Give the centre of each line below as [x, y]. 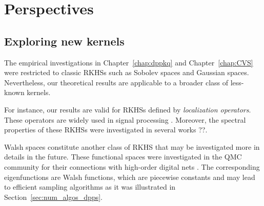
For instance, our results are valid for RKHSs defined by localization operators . [128, 109]
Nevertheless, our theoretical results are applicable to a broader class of [116, 82]
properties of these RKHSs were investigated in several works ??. [106, 130]
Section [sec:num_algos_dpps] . [53, 197]
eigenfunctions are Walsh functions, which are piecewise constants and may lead [130, 177]
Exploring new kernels [64, 41]
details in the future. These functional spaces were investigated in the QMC [123, 157]
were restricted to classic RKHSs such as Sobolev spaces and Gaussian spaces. [127, 72]
